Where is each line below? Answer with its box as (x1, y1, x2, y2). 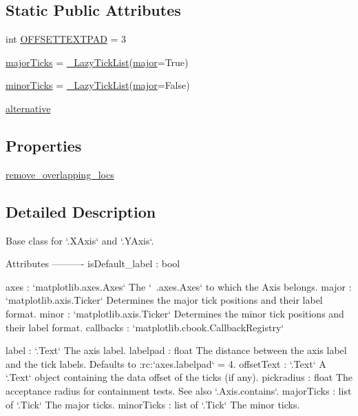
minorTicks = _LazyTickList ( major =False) (6, 78, 190, 92)
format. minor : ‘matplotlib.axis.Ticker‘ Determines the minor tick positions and (6, 306, 344, 320)
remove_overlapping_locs (6, 167, 114, 181)
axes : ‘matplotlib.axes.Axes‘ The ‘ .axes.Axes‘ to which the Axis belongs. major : (6, 279, 352, 293)
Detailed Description (6, 200, 156, 222)
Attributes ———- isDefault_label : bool (6, 256, 180, 271)
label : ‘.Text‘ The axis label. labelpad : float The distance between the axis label (6, 343, 347, 357)
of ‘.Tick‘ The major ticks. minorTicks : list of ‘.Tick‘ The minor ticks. (6, 397, 300, 411)
